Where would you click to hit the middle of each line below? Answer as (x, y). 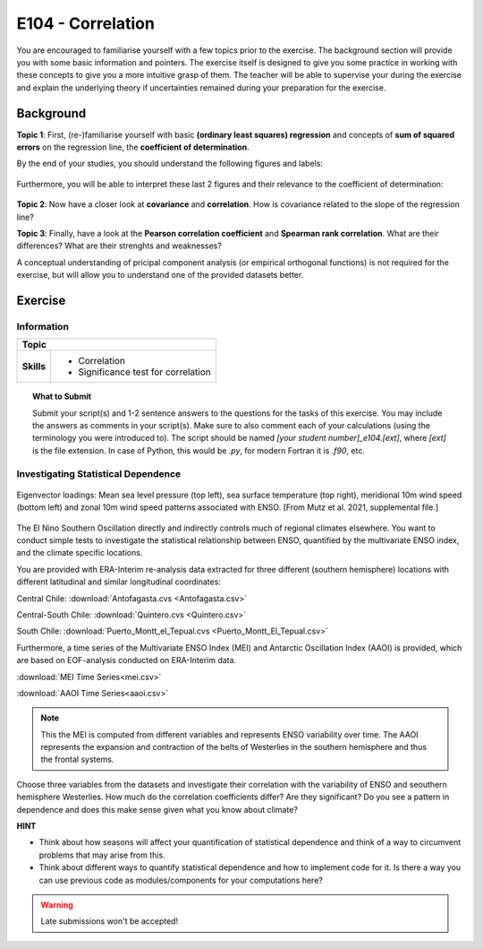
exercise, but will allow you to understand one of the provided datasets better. (160, 275)
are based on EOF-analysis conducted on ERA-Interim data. (127, 660)
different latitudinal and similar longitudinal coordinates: (119, 582)
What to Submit (62, 397)
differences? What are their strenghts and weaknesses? (119, 246)
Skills (34, 367)
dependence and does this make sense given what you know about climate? (157, 809)
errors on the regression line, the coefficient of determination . (133, 147)
